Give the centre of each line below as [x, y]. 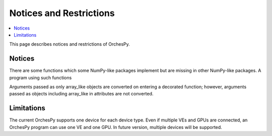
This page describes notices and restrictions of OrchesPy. [70, 44]
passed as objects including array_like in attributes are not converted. [81, 94]
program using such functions [41, 77]
